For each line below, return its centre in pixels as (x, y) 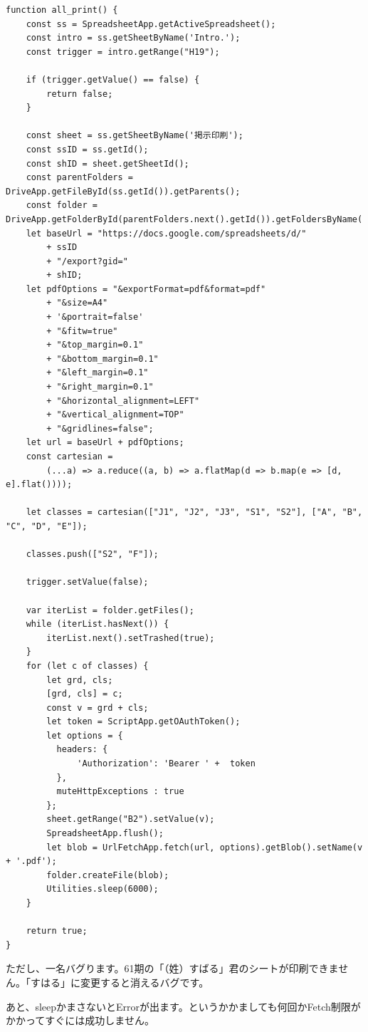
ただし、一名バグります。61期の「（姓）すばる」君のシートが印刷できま (172, 968)
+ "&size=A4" (77, 303)
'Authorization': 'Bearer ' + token (166, 764)
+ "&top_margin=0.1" (95, 345)
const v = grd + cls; (98, 708)
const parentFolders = (79, 178)
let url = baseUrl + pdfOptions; (105, 443)
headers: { (82, 750)
